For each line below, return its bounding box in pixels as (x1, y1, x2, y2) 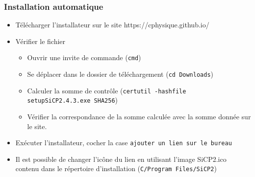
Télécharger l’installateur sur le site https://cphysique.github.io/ (15, 20, 209, 30)
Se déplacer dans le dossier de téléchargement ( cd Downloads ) (27, 69, 214, 79)
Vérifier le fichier (15, 36, 66, 46)
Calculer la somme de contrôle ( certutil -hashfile (27, 85, 186, 95)
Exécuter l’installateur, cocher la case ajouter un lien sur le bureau (15, 137, 232, 148)
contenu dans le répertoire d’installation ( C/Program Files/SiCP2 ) (15, 163, 217, 174)
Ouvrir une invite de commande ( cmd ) (27, 52, 141, 63)
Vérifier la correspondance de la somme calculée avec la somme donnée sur (27, 111, 251, 122)
